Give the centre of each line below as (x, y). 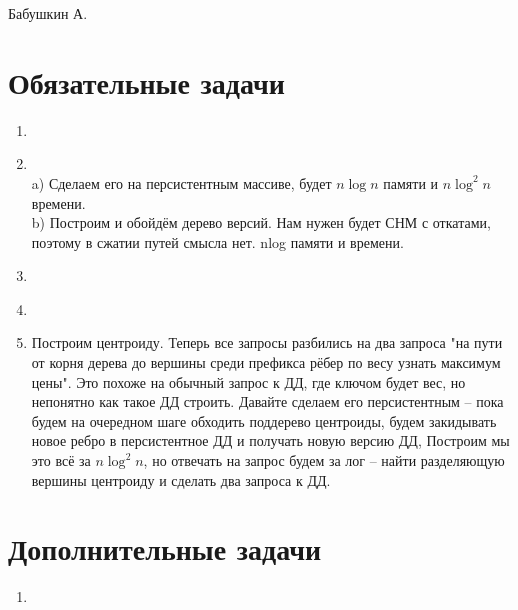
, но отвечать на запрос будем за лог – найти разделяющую (324, 460)
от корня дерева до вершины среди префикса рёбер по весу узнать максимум (266, 362)
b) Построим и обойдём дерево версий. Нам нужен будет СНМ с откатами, (261, 222)
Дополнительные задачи (165, 548)
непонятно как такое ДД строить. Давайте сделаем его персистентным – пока (267, 401)
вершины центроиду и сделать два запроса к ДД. (181, 479)
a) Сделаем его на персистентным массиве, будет (181, 182)
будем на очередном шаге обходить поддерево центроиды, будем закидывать (264, 420)
